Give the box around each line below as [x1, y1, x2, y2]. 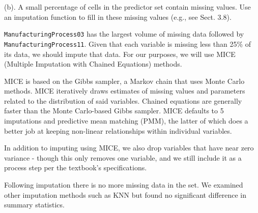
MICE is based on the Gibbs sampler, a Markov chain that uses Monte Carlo [4, 75, 245, 86]
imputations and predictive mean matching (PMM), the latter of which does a [4, 115, 248, 126]
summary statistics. [4, 199, 65, 210]
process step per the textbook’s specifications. [4, 162, 147, 173]
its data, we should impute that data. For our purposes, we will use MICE [4, 48, 236, 59]
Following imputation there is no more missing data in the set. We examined [4, 179, 243, 190]
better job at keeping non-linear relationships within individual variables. [4, 125, 232, 136]
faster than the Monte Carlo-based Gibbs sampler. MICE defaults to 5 [4, 105, 224, 116]
